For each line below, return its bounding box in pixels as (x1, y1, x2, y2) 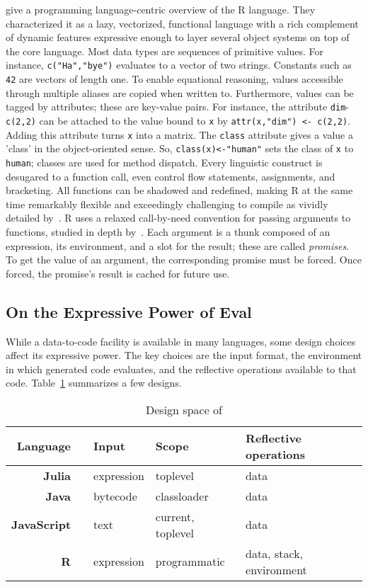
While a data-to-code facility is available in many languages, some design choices (6, 334, 356, 348)
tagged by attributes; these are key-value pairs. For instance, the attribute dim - (6, 99, 349, 114)
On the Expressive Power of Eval (6, 300, 252, 322)
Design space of (146, 401, 222, 418)
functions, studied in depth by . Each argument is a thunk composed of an (6, 224, 330, 239)
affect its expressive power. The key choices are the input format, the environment (6, 348, 362, 363)
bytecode (93, 487, 137, 504)
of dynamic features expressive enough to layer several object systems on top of (6, 30, 350, 45)
